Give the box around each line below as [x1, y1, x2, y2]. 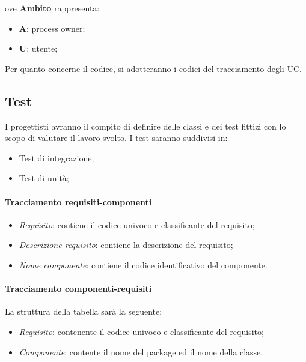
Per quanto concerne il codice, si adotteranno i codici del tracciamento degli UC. [5, 62, 302, 74]
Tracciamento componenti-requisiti [5, 282, 152, 295]
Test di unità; [19, 172, 69, 184]
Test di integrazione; [19, 151, 94, 164]
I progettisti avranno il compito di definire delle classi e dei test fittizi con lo [5, 119, 286, 132]
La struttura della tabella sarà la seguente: [5, 305, 162, 318]
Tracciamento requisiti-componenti [5, 195, 152, 208]
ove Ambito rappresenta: [5, 2, 100, 14]
